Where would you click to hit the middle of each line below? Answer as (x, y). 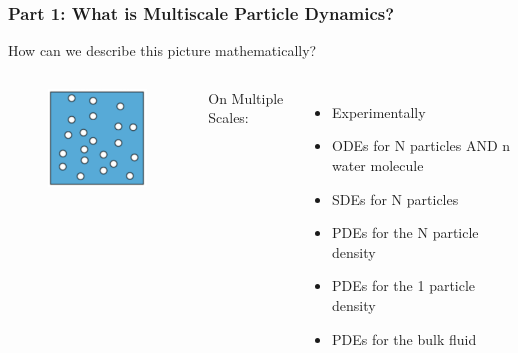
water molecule (377, 165)
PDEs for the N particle (405, 232)
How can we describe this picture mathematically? (162, 50)
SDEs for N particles (395, 198)
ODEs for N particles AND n (421, 145)
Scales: (228, 117)
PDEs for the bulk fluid (404, 338)
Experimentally (378, 111)
